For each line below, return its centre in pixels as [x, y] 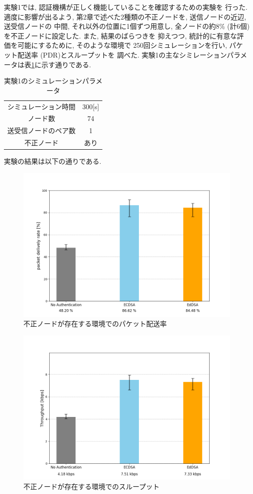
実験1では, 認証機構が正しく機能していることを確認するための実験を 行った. [126, 7]
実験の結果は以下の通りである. [53, 161]
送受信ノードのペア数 [41, 130]
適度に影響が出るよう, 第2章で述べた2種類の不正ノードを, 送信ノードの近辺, [125, 16]
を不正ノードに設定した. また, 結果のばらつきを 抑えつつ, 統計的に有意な [120, 35]
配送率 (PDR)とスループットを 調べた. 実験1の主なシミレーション [122, 54]
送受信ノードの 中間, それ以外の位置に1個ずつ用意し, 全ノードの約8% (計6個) [127, 26]
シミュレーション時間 [41, 106]
